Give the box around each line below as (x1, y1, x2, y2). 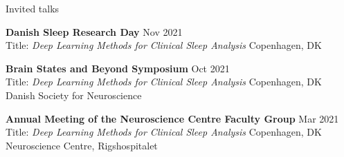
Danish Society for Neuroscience (6, 87, 142, 102)
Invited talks (6, 1, 60, 15)
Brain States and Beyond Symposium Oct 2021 (6, 61, 230, 75)
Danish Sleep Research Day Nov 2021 (6, 24, 183, 39)
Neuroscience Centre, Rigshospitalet (6, 138, 158, 152)
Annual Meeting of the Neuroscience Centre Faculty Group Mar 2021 (6, 111, 339, 125)
